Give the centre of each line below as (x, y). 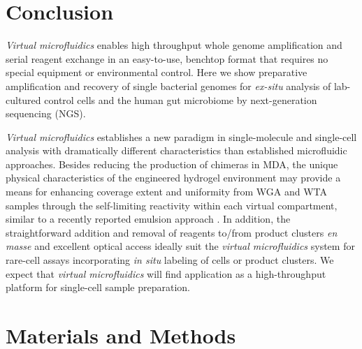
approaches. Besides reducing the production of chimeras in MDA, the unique (172, 164)
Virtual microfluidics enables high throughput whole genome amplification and (174, 45)
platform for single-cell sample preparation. (98, 287)
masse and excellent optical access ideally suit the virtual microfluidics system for (180, 246)
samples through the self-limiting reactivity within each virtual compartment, (172, 205)
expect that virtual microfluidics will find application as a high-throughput (166, 273)
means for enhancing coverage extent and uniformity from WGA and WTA (167, 192)
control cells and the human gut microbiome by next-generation (181, 99)
